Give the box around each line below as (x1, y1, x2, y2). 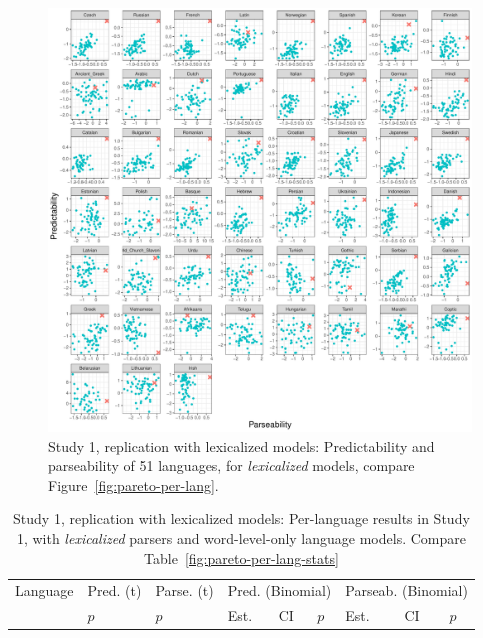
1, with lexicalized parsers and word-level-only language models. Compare (16, 527, 466, 548)
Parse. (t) (155, 580, 214, 601)
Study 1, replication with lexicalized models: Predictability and (48, 435, 435, 456)
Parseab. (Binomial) (345, 580, 468, 601)
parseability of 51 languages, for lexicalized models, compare (48, 455, 415, 476)
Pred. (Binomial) (227, 580, 332, 601)
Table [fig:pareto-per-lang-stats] (144, 547, 339, 568)
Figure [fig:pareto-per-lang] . (48, 474, 219, 495)
